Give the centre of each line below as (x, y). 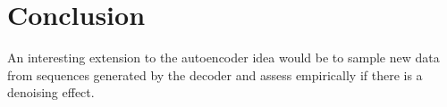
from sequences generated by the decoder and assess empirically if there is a (215, 74)
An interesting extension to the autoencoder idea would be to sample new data (223, 58)
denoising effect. (51, 92)
